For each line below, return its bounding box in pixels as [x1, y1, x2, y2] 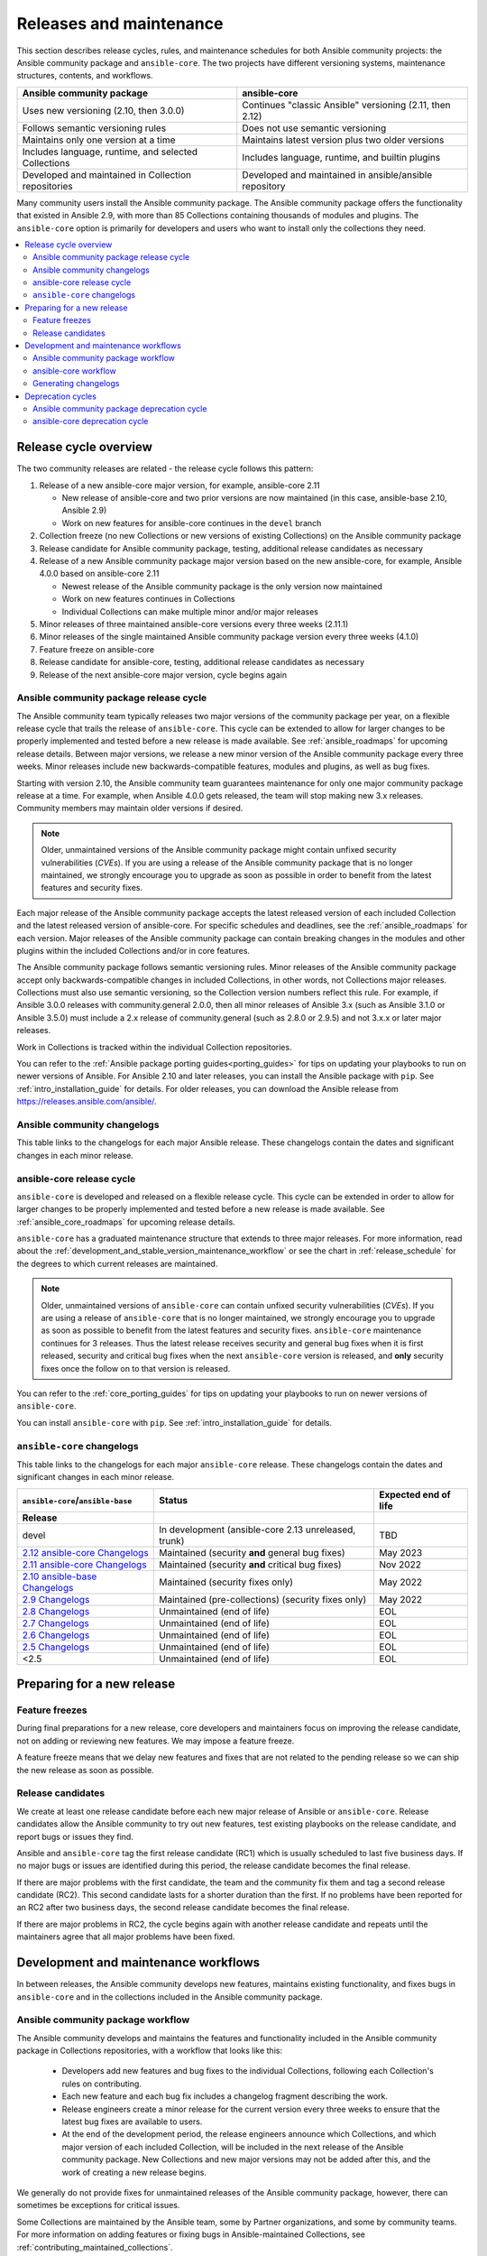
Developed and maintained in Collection [22, 168, 191, 180]
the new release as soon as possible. [16, 1764, 154, 1775]
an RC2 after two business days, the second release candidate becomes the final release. [16, 1902, 351, 1913]
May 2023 [379, 1546, 423, 1558]
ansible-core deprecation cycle [32, 416, 149, 427]
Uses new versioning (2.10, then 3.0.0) [22, 104, 185, 116]
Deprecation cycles [24, 391, 96, 402]
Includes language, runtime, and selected [22, 145, 198, 158]
